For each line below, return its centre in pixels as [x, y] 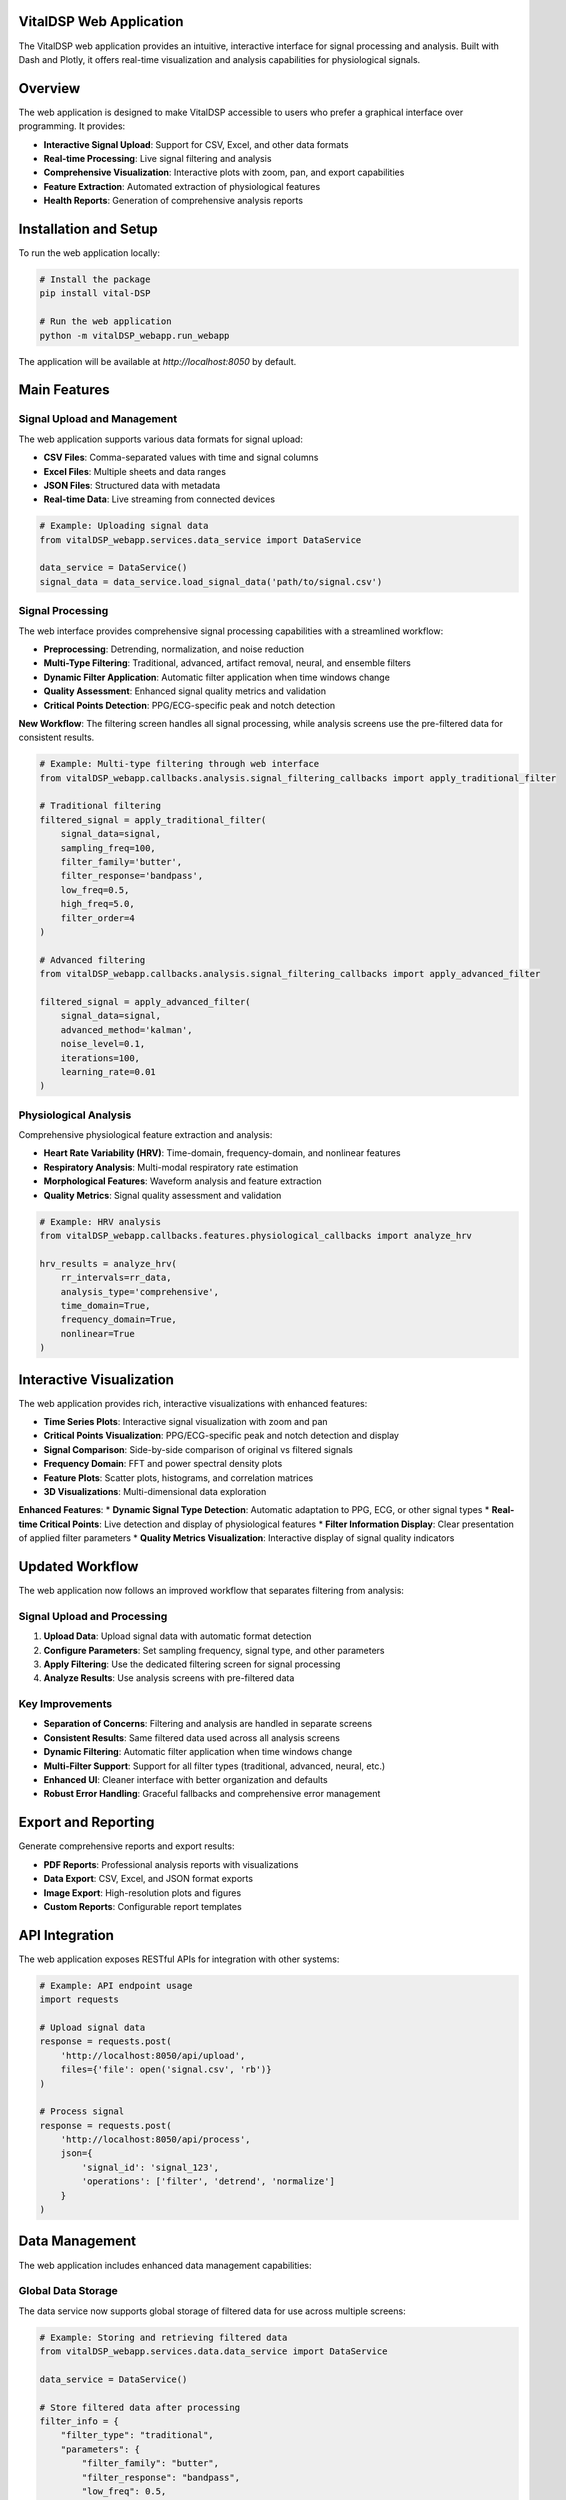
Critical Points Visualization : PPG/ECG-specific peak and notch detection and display [221, 1436]
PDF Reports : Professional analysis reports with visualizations [171, 1864]
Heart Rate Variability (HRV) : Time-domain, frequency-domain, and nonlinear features [222, 1153]
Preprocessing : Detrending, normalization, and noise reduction [174, 649]
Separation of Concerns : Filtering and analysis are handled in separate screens [208, 1724]
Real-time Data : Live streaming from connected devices [159, 499]
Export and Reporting [86, 1822]
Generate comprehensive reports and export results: [126, 1846]
